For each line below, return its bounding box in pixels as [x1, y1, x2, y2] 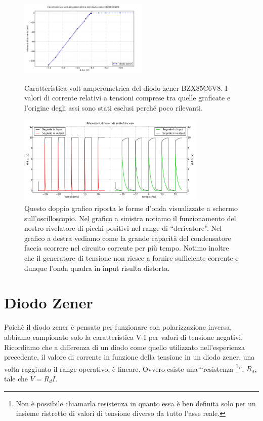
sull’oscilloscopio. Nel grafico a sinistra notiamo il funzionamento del [24, 213, 236, 223]
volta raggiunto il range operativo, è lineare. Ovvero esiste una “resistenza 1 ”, [4, 362, 244, 374]
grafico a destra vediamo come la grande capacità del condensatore [24, 232, 231, 243]
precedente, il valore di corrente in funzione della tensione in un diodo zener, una [4, 352, 255, 362]
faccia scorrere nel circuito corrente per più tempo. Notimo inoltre [24, 242, 229, 253]
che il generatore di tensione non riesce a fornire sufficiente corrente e [24, 253, 239, 263]
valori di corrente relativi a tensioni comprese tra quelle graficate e [24, 92, 231, 103]
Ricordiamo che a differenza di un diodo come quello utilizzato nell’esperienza [4, 341, 245, 352]
